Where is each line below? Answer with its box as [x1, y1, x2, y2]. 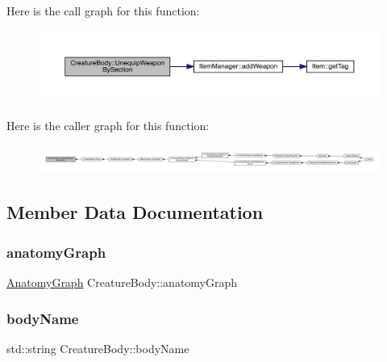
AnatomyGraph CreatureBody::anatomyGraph [6, 274, 238, 290]
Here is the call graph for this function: [6, 2, 200, 19]
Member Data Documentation [6, 200, 264, 225]
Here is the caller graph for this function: [6, 117, 210, 134]
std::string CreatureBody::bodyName [6, 339, 189, 356]
